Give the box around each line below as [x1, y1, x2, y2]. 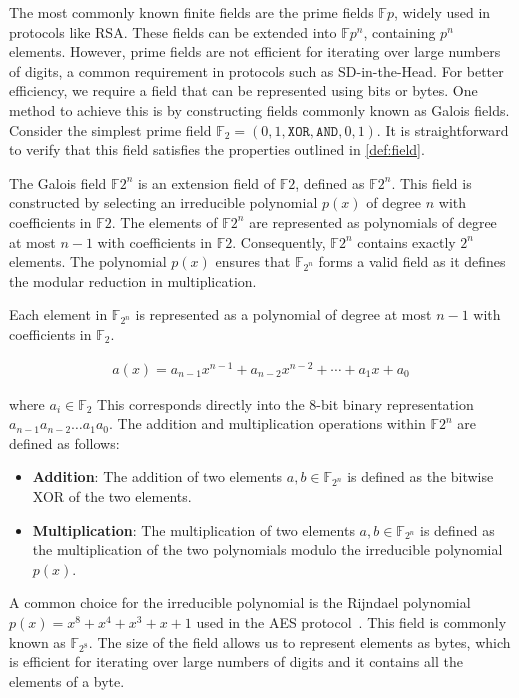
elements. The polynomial [9, 251, 167, 272]
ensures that [215, 251, 291, 272]
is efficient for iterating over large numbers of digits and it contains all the [9, 651, 463, 672]
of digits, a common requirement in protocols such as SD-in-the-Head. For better [9, 60, 504, 81]
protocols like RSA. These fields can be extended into [9, 21, 337, 42]
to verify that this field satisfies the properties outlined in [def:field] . [9, 139, 425, 160]
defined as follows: [9, 432, 120, 453]
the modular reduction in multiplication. [9, 270, 257, 291]
